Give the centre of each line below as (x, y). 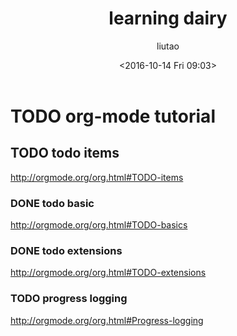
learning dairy (168, 18)
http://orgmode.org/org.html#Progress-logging (107, 320)
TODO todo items (65, 153)
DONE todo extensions (66, 250)
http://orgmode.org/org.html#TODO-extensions (108, 273)
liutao (168, 46)
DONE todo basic (52, 203)
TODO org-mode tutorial (113, 116)
